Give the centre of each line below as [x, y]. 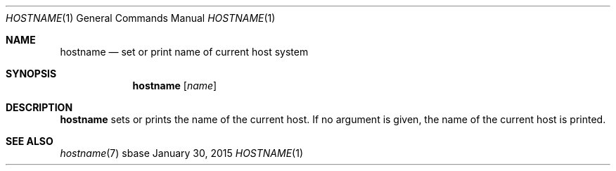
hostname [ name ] [175, 85]
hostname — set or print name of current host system [184, 52]
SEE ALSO [30, 141]
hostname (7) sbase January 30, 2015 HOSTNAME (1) [181, 153]
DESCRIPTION [39, 107]
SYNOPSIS [31, 74]
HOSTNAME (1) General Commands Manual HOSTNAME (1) [141, 18]
